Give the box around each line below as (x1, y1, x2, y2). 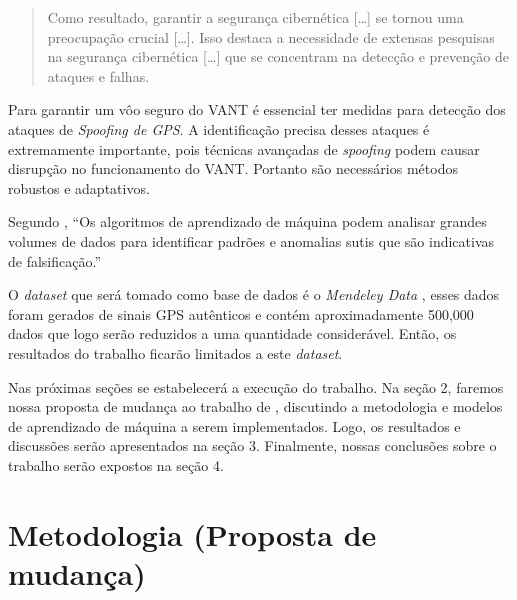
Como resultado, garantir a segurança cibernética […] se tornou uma (47, 7, 464, 27)
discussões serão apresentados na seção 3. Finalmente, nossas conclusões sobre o (8, 435, 497, 456)
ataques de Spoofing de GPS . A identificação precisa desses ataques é (8, 118, 430, 139)
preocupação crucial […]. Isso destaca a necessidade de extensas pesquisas (47, 26, 495, 47)
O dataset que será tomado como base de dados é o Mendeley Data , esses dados (8, 284, 500, 305)
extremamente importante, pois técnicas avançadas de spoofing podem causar (8, 138, 480, 159)
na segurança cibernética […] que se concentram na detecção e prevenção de (47, 46, 509, 67)
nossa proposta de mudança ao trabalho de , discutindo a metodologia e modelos (8, 396, 503, 417)
